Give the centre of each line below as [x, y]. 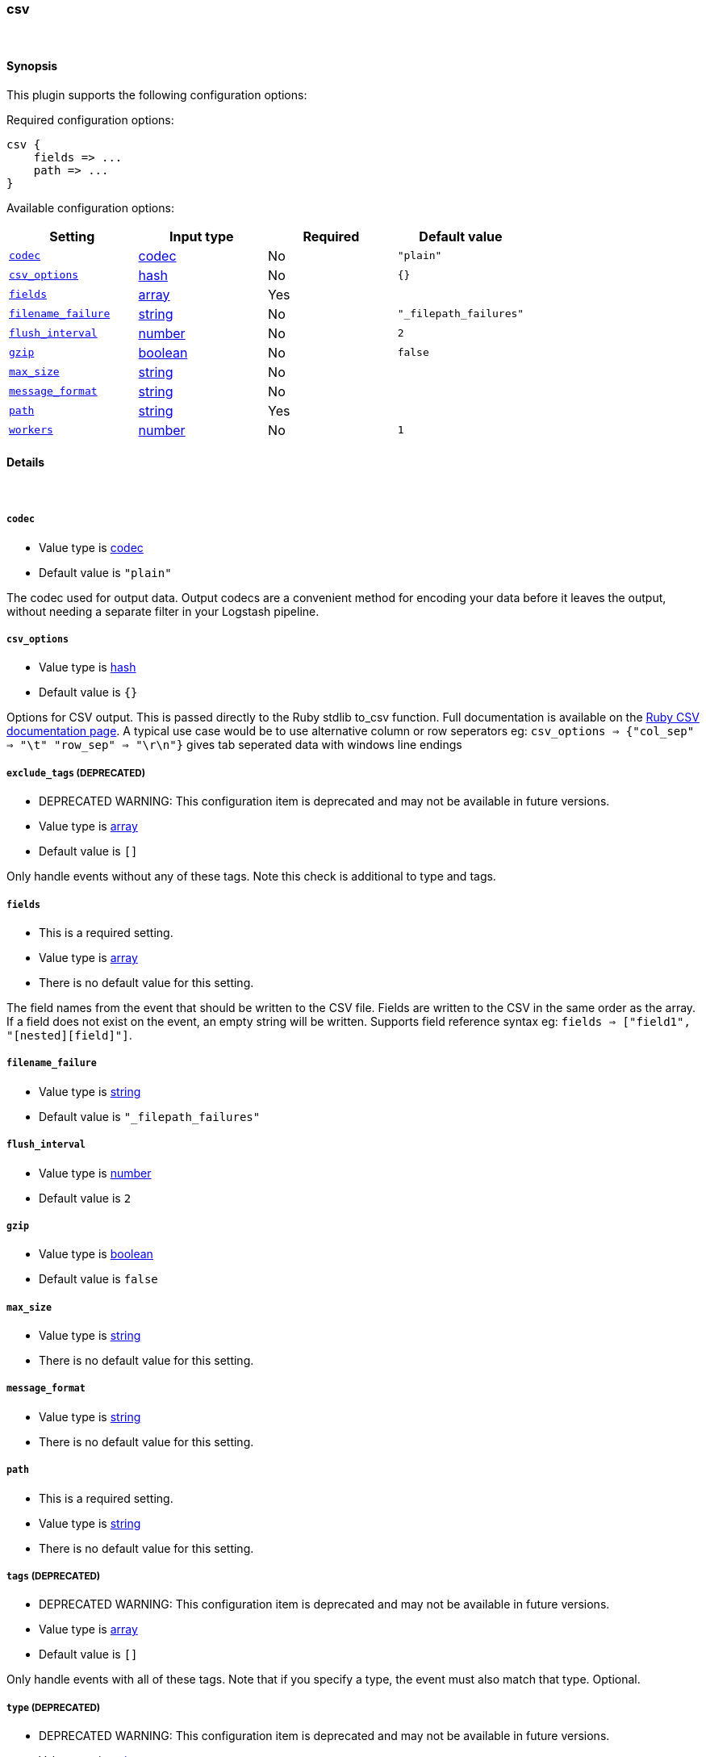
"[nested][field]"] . [69, 1035]
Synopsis [32, 65]
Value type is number [95, 1173]
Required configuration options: [90, 119]
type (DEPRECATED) [54, 1707]
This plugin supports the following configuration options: [157, 94]
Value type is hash [88, 667]
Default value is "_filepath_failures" [150, 1116]
